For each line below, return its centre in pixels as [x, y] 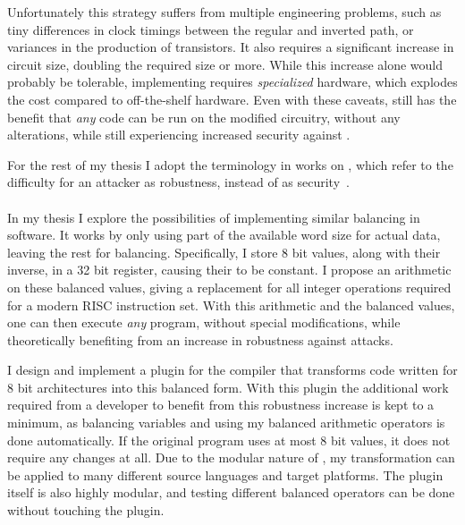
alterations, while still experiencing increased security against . [179, 135]
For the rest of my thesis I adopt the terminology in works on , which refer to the [230, 164]
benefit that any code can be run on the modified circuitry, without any [204, 117]
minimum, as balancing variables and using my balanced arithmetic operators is [226, 423]
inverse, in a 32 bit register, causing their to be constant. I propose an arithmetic [229, 270]
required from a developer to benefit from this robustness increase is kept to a [221, 405]
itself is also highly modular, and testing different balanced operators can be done [231, 492]
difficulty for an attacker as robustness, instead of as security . [178, 182]
